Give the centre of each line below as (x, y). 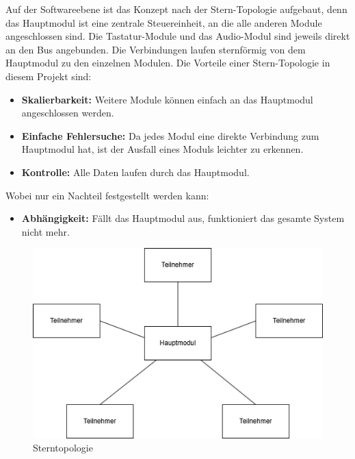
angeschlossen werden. (68, 113)
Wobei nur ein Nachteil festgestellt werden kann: (107, 195)
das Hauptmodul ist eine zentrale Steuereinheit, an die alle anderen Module (164, 22)
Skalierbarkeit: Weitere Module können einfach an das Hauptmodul (167, 99)
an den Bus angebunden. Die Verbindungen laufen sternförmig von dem (156, 49)
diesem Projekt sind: (49, 76)
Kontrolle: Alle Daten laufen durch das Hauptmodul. (135, 172)
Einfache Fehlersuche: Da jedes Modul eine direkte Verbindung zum (170, 135)
